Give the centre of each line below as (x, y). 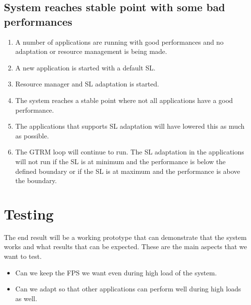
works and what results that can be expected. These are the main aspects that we (125, 246)
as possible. (32, 135)
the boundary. (36, 180)
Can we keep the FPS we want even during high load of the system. (116, 272)
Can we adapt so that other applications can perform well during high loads (128, 289)
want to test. (23, 256)
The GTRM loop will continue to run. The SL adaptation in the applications (130, 152)
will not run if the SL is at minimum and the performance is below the (120, 161)
